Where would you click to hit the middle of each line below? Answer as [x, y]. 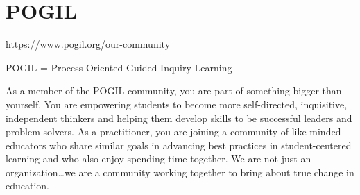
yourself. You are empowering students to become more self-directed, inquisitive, [177, 104]
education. [28, 186]
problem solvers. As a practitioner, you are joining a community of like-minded [173, 132]
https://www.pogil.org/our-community [88, 44]
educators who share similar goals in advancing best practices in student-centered [179, 145]
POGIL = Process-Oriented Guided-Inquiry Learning [119, 67]
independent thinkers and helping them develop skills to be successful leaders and [179, 118]
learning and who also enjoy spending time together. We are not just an [158, 159]
